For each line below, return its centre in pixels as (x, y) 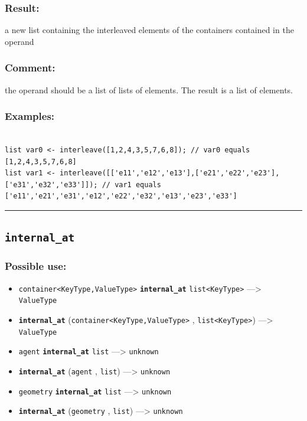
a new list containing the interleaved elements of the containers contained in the (149, 30)
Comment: (30, 68)
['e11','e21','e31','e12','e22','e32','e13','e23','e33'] (121, 196)
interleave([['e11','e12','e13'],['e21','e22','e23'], (170, 173)
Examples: (30, 116)
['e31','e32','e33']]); (51, 185)
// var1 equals (131, 185)
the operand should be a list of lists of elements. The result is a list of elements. (149, 89)
